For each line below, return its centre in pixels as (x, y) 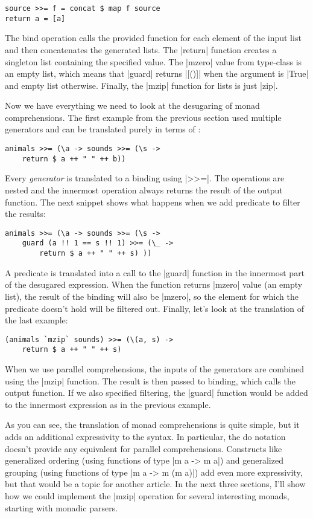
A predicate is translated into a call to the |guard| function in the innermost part (155, 272)
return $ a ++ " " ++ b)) (74, 159)
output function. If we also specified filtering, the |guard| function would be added (156, 393)
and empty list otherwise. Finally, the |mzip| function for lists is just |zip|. (141, 85)
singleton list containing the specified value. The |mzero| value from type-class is (153, 61)
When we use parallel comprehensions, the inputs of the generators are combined (155, 369)
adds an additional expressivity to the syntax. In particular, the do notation (145, 436)
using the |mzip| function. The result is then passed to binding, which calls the (150, 380)
